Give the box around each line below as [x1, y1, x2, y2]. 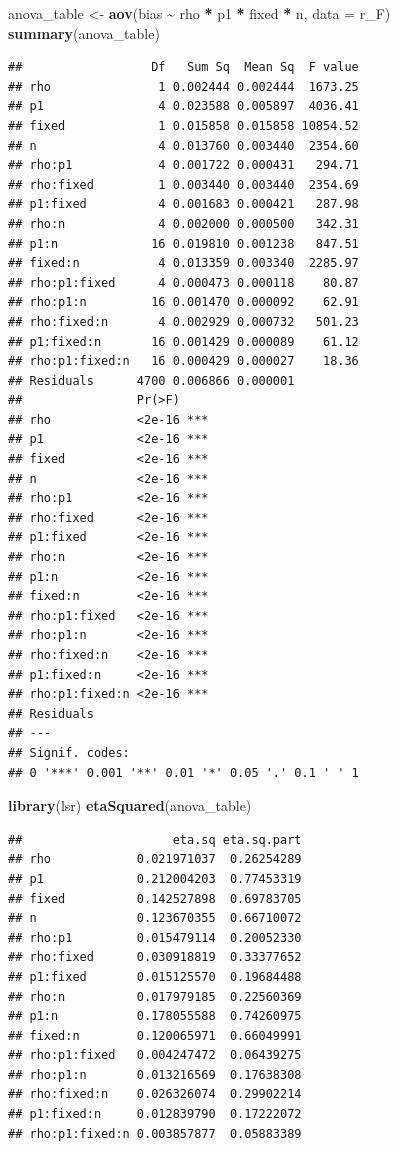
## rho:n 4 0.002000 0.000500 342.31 [8, 216, 359, 231]
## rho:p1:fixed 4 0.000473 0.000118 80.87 [8, 275, 359, 290]
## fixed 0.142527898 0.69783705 [8, 891, 302, 906]
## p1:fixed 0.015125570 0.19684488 [8, 969, 302, 984]
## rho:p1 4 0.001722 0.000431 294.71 [8, 158, 359, 173]
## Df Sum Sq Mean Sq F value [8, 60, 359, 75]
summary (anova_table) [8, 22, 160, 43]
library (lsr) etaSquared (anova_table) [8, 795, 252, 816]
